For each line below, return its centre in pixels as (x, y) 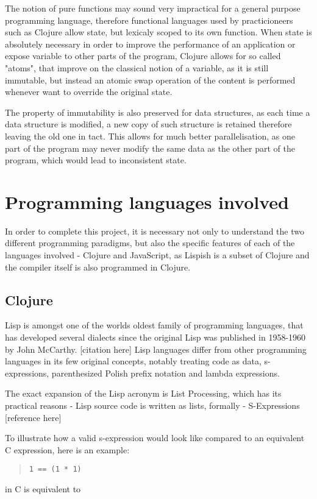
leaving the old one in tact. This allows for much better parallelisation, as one (150, 136)
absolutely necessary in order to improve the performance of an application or (150, 44)
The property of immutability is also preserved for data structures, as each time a (158, 112)
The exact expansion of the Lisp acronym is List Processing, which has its (143, 393)
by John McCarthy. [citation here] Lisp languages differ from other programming (156, 349)
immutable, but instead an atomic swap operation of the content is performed (150, 80)
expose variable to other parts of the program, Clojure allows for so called (143, 56)
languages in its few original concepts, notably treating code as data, (133, 361)
